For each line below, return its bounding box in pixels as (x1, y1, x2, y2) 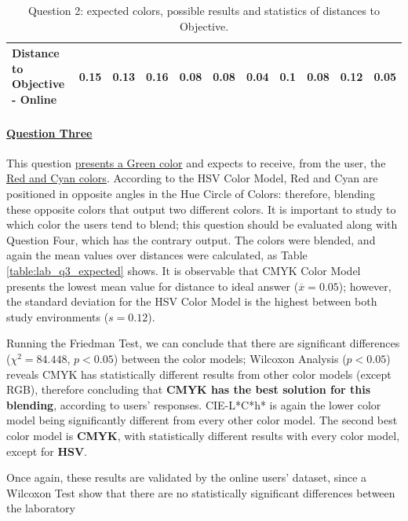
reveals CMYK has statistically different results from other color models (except (6, 365, 392, 382)
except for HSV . (6, 442, 87, 459)
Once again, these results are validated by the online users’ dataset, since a (6, 469, 367, 486)
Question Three (6, 124, 93, 141)
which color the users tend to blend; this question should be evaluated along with (6, 216, 398, 233)
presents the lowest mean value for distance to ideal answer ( (6, 277, 299, 294)
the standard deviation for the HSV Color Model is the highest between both (6, 293, 377, 310)
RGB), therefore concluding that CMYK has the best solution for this (6, 381, 371, 398)
